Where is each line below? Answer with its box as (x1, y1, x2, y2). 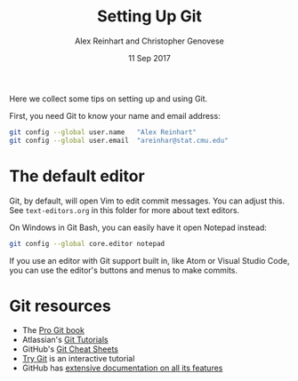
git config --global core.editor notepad (9, 239, 165, 248)
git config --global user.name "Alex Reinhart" (9, 127, 197, 137)
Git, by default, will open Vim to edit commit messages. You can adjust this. (9, 195, 285, 206)
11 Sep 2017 (128, 52, 171, 63)
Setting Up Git (96, 6, 203, 27)
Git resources (9, 296, 111, 316)
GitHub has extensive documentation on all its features (21, 362, 223, 374)
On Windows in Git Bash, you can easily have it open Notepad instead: (9, 222, 267, 233)
